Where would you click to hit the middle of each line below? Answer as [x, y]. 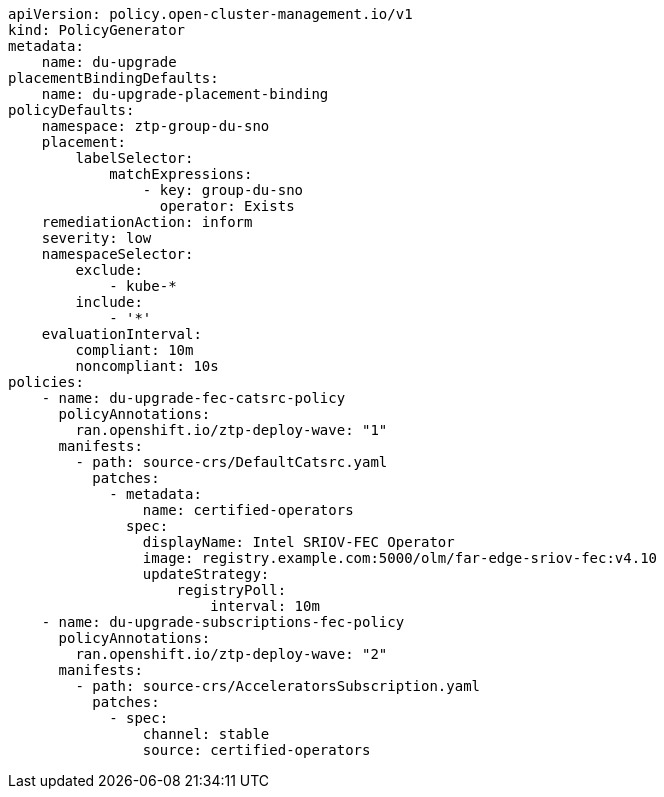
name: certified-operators [248, 510]
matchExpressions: [181, 174]
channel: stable [206, 734]
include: [109, 302]
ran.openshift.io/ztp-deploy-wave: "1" [231, 430]
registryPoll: [231, 590]
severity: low [96, 238]
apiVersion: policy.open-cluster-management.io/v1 [210, 14]
